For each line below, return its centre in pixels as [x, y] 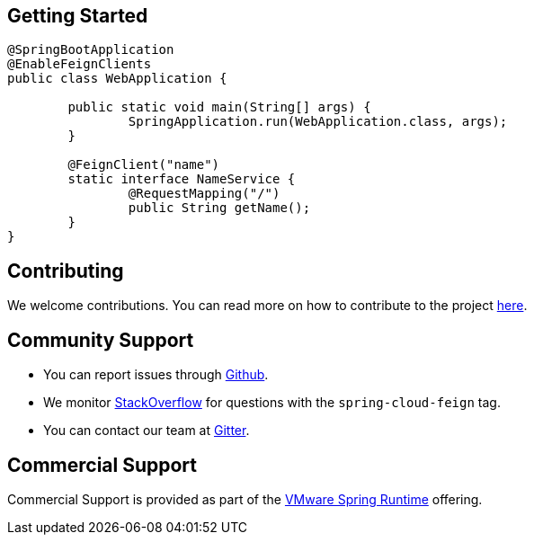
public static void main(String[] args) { [219, 107]
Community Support [101, 340]
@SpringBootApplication [91, 50]
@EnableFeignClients [80, 64]
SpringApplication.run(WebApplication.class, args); [318, 122]
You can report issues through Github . [156, 375]
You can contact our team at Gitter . [147, 431]
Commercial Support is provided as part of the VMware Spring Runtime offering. [245, 499]
